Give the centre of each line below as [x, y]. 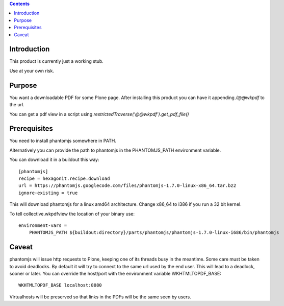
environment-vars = [43, 225]
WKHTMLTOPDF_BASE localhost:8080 [60, 285]
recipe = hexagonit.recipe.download [64, 179]
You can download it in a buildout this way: [54, 160]
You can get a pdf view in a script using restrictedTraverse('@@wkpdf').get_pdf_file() [99, 114]
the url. [17, 105]
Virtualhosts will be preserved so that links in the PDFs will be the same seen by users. [100, 297]
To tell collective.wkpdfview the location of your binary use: [72, 214]
